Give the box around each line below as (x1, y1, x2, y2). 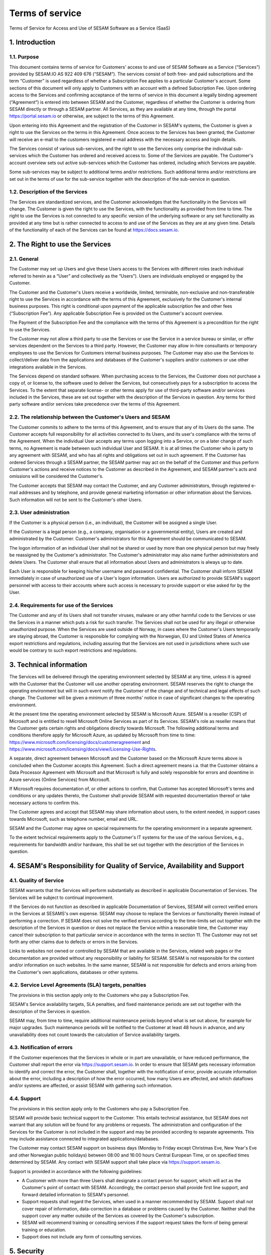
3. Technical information (9, 661, 87, 669)
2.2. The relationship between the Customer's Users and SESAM (9, 414, 170, 421)
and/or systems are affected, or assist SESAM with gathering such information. (9, 1082, 173, 1089)
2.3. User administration (9, 509, 70, 516)
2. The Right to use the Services (9, 240, 111, 248)
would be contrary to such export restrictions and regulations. (9, 648, 138, 654)
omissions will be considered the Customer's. (9, 473, 104, 479)
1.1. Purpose (9, 53, 39, 60)
